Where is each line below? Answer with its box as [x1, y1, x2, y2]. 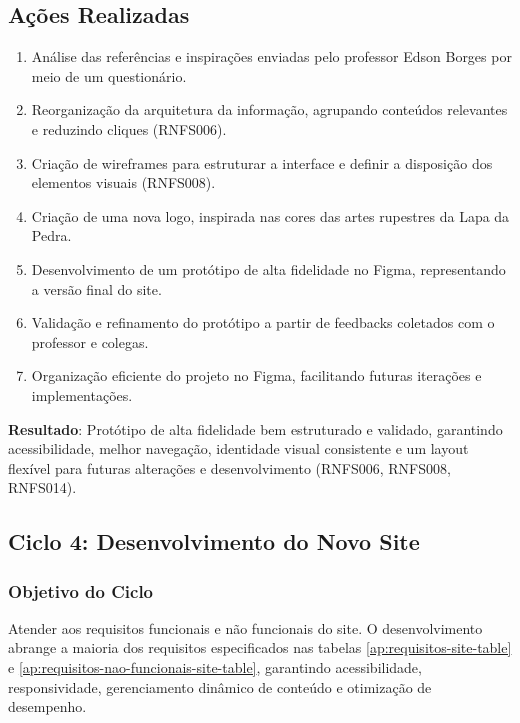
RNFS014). [8, 477, 77, 498]
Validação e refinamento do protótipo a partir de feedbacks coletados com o [31, 312, 495, 333]
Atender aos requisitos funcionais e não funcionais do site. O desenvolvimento [8, 617, 483, 638]
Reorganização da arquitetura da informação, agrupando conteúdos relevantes [31, 99, 508, 120]
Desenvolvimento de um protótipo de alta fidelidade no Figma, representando [31, 258, 506, 279]
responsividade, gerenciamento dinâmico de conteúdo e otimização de [8, 676, 432, 697]
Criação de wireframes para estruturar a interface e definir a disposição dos [31, 152, 493, 173]
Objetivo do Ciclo [8, 578, 154, 603]
